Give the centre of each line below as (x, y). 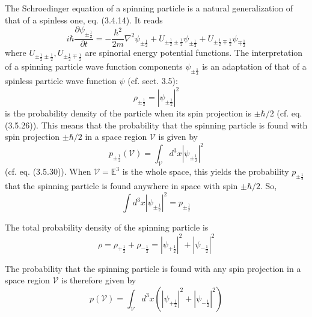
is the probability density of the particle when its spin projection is (128, 113)
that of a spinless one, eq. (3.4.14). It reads (84, 20)
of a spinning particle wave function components (94, 66)
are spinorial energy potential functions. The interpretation (194, 53)
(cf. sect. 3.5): (153, 80)
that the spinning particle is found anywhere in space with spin (121, 186)
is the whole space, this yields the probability (206, 171)
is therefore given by (99, 280)
